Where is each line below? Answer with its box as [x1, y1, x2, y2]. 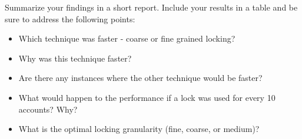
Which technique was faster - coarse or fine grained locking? [18, 32, 235, 45]
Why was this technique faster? [18, 52, 132, 64]
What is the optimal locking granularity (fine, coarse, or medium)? [18, 123, 260, 135]
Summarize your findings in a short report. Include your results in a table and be [5, 1, 298, 13]
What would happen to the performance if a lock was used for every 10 [18, 91, 276, 103]
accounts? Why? [18, 103, 78, 115]
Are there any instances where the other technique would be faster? [18, 72, 263, 84]
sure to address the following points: [5, 12, 135, 25]
